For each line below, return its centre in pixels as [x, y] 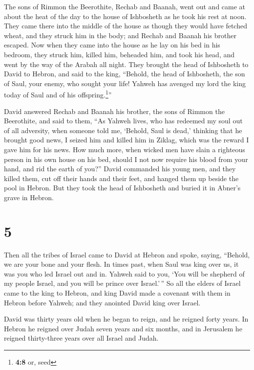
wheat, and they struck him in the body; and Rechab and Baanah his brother [120, 35]
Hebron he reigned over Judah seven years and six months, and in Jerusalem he [123, 328]
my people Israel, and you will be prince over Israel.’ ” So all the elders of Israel [122, 283]
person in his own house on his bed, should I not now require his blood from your [126, 159]
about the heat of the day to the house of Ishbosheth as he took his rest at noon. [125, 16]
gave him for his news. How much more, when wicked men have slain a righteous [125, 149]
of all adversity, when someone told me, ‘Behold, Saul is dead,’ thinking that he [123, 130]
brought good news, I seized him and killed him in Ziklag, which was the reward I [127, 140]
